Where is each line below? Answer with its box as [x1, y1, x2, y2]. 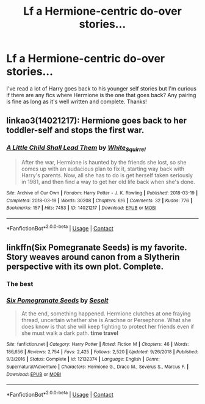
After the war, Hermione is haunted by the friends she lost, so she [21, 158, 187, 166]
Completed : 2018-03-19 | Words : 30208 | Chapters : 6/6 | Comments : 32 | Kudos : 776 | [6, 197, 193, 204]
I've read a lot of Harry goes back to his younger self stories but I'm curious [6, 84, 197, 92]
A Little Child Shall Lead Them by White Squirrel [6, 144, 146, 153]
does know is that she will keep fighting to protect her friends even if [21, 323, 194, 331]
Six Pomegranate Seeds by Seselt [6, 296, 109, 304]
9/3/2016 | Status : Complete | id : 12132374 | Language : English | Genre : [6, 356, 160, 362]
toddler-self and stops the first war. [6, 125, 145, 136]
